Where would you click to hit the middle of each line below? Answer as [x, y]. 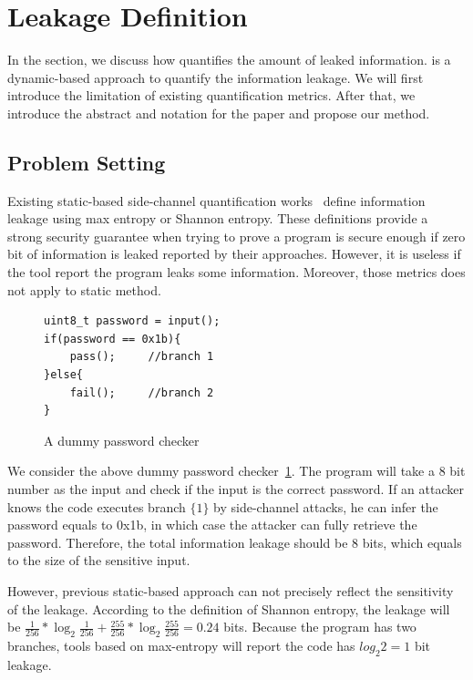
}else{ [63, 375]
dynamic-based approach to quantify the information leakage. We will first [216, 77]
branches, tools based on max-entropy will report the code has [181, 645]
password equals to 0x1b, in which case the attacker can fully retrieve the [212, 525]
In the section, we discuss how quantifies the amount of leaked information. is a [229, 60]
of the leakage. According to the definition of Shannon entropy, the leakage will [229, 608]
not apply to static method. [84, 289]
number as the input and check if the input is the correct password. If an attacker [236, 489]
